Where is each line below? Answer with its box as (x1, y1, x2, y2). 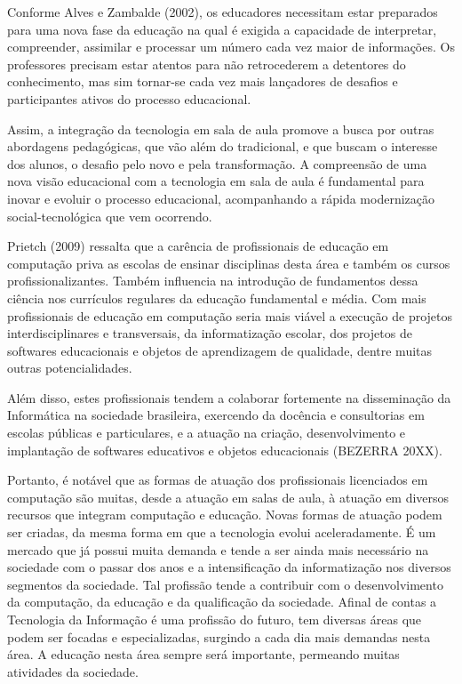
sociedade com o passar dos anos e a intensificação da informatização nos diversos (7, 558, 451, 576)
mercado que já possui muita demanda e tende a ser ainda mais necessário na (7, 540, 429, 559)
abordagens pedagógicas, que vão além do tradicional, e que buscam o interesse (7, 137, 438, 156)
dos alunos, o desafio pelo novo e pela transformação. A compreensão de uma (7, 154, 427, 173)
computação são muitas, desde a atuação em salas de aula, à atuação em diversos (7, 487, 450, 506)
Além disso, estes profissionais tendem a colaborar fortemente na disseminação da (7, 388, 451, 406)
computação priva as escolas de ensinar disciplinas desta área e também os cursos (7, 253, 450, 272)
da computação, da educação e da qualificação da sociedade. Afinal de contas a (7, 592, 437, 611)
